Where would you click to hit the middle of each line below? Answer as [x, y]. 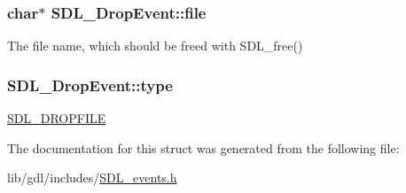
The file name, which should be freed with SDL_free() [155, 46]
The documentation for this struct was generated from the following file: [203, 147]
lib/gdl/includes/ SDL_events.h [92, 178]
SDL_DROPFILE [57, 118]
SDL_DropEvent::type [90, 85]
